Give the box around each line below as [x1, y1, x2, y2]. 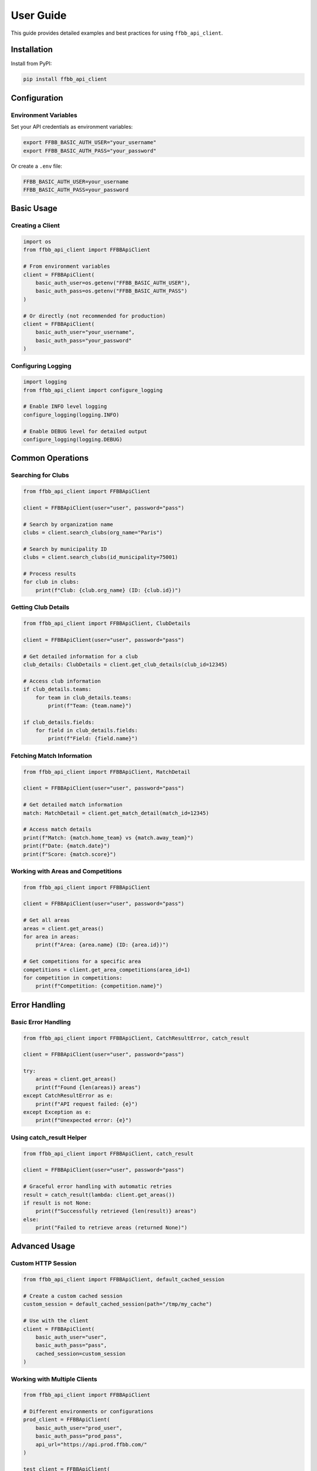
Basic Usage [11, 204, 58, 214]
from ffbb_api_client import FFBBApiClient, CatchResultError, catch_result [23, 1034, 249, 1041]
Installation [11, 45, 53, 55]
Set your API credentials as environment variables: [11, 124, 133, 131]
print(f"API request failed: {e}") [35, 1100, 138, 1107]
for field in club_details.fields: [35, 727, 138, 734]
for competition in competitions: [23, 974, 123, 981]
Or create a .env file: [11, 162, 63, 169]
